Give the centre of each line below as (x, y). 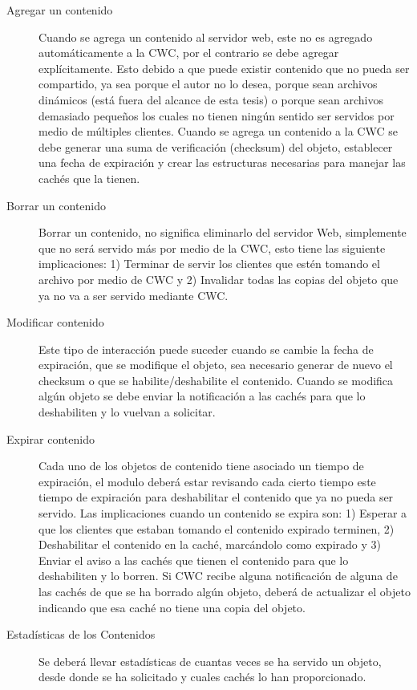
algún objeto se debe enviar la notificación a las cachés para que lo (202, 396)
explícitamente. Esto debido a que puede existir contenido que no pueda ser (224, 68)
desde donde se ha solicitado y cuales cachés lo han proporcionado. (202, 677)
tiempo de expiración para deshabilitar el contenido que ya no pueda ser (216, 497)
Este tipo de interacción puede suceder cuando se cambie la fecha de (206, 349)
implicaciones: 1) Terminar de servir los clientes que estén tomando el (209, 264)
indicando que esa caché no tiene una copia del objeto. (172, 607)
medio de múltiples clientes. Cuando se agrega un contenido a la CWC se (218, 131)
